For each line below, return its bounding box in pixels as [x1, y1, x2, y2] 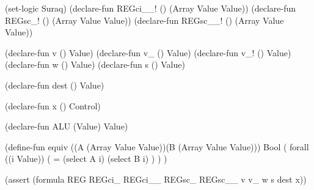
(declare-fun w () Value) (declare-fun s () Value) [5, 58, 185, 71]
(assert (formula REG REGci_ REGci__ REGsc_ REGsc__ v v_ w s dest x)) [5, 172, 307, 185]
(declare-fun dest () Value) [5, 78, 104, 91]
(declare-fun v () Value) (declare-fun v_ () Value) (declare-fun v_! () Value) [5, 46, 291, 59]
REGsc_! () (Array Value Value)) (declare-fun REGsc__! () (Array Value [5, 13, 284, 26]
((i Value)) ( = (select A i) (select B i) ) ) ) [5, 152, 167, 165]
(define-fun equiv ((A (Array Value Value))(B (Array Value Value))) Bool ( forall [5, 140, 309, 153]
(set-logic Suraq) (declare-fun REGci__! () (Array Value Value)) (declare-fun [5, 2, 296, 14]
